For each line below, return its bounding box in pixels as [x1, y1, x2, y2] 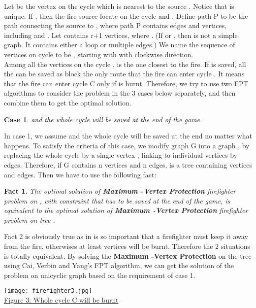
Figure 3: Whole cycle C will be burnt [4, 295, 119, 305]
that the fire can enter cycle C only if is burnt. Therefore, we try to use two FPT [4, 78, 249, 88]
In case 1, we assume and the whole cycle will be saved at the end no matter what [4, 131, 252, 141]
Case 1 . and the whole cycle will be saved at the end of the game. [4, 114, 202, 124]
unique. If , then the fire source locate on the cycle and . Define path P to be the [4, 10, 248, 21]
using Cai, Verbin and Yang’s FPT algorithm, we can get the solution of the [4, 260, 234, 271]
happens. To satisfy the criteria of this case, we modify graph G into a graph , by [4, 140, 250, 150]
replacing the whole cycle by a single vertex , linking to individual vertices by [4, 150, 237, 160]
